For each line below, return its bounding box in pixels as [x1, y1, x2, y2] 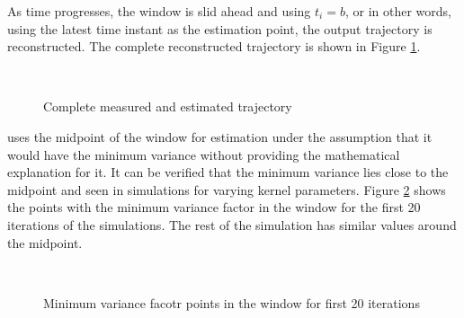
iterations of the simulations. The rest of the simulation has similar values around [7, 215, 457, 234]
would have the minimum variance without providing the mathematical [7, 145, 400, 163]
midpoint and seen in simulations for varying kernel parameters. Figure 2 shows [7, 180, 446, 199]
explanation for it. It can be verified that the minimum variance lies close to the [7, 163, 449, 181]
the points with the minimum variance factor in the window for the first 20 [7, 198, 421, 216]
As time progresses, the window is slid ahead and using [7, 2, 311, 20]
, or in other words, [344, 2, 451, 20]
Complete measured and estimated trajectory [43, 97, 292, 116]
